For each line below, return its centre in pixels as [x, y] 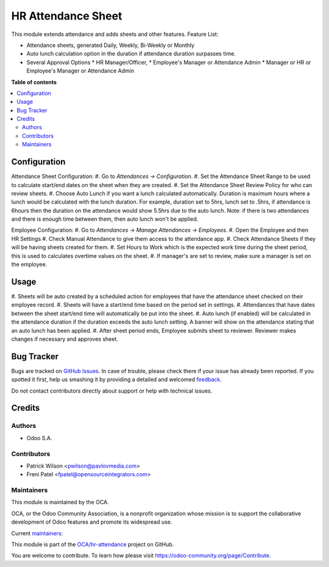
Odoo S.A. [39, 438]
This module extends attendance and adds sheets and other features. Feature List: [115, 34]
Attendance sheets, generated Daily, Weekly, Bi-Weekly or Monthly [111, 45]
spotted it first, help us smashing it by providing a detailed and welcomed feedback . [117, 380]
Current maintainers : [37, 533]
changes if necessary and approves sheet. [65, 339]
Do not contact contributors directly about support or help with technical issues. [112, 391]
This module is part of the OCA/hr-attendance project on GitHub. [93, 544]
